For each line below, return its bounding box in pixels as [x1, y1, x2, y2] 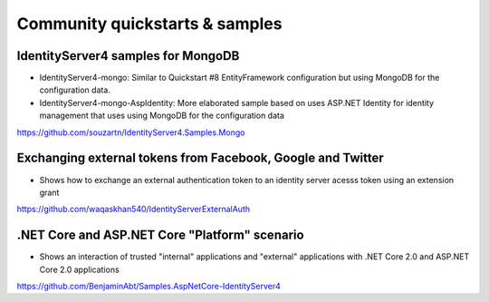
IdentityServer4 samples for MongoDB [16, 48, 240, 63]
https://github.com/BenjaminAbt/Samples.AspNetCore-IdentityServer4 [16, 281, 281, 291]
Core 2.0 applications [39, 264, 120, 275]
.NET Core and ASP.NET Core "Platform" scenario [16, 228, 304, 243]
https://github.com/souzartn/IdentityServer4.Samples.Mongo [16, 127, 245, 138]
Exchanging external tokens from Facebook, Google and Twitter [16, 151, 384, 166]
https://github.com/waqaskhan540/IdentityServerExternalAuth [16, 204, 251, 215]
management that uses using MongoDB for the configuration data [39, 110, 285, 122]
